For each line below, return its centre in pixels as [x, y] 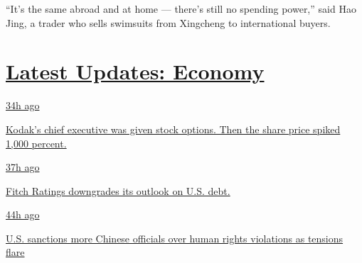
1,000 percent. [36, 143]
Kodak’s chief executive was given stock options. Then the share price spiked [173, 129]
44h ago [23, 214]
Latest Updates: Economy [135, 71]
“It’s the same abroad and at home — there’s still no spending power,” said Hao [181, 9]
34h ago [23, 105]
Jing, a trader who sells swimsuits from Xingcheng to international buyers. [168, 22]
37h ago [23, 167]
